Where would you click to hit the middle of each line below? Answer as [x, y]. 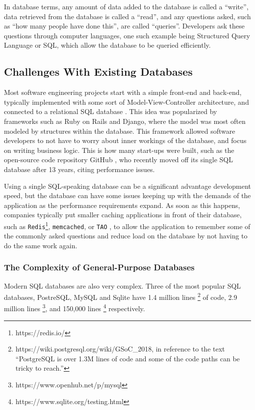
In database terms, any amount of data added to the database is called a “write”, [126, 6]
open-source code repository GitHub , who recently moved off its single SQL [119, 160]
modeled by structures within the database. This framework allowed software [120, 131]
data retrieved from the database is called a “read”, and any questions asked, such [127, 16]
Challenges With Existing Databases [98, 72]
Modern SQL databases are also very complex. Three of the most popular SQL [123, 285]
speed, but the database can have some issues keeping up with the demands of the [127, 195]
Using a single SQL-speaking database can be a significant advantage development [127, 186]
